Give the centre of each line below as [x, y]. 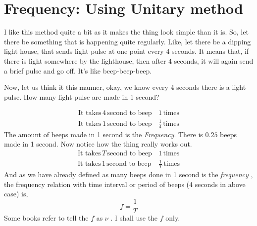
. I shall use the [134, 218]
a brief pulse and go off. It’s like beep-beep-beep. [78, 70]
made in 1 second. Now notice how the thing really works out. [98, 144]
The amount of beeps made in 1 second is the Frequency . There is [103, 134]
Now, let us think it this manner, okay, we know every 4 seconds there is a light [125, 87]
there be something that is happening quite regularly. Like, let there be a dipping [128, 41]
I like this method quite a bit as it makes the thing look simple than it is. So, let [126, 32]
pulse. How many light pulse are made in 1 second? [82, 96]
